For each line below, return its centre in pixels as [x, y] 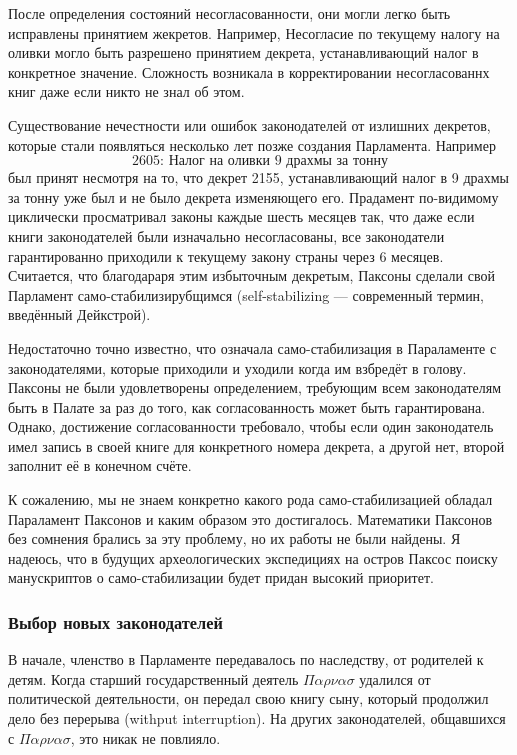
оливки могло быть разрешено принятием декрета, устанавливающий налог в [243, 52]
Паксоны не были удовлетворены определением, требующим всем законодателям [255, 387]
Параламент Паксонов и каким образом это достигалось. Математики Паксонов [250, 518]
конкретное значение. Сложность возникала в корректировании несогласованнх [249, 71]
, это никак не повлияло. [145, 737]
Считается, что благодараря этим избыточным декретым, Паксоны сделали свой [251, 275]
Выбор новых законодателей [115, 621]
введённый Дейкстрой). [79, 314]
